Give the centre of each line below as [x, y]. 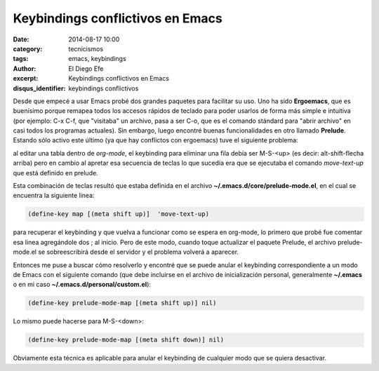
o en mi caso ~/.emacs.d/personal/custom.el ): [82, 285]
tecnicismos [86, 48]
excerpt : [26, 79]
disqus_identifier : [39, 88]
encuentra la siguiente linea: [54, 196]
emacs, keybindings [97, 59]
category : [28, 48]
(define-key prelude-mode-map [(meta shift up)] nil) [122, 303]
